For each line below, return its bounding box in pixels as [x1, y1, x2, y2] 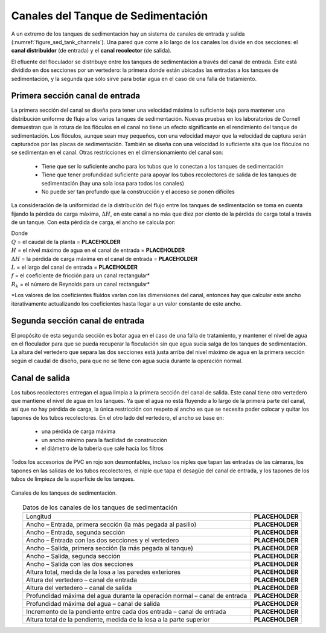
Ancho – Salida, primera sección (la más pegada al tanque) [26, 544, 193, 553]
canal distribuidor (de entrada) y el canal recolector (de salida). [11, 47, 172, 54]
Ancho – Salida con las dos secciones [26, 560, 133, 568]
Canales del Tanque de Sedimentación [11, 9, 208, 22]
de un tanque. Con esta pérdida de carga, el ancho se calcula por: [11, 219, 176, 226]
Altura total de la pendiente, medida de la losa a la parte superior [26, 615, 210, 624]
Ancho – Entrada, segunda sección [26, 529, 125, 537]
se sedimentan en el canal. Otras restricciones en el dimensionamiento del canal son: [11, 149, 223, 156]
